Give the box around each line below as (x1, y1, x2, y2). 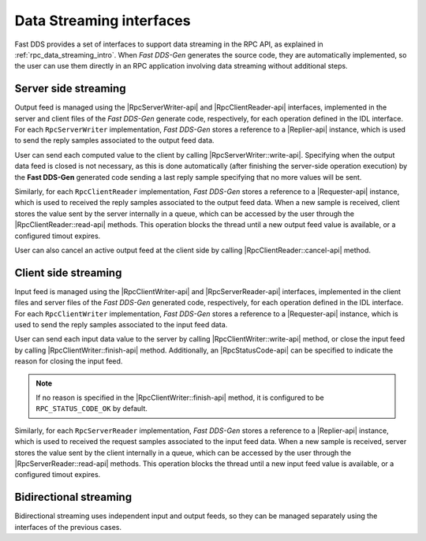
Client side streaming (14, 266, 122, 279)
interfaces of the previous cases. (14, 522, 122, 532)
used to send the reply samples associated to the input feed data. (14, 320, 228, 329)
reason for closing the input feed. (14, 356, 123, 366)
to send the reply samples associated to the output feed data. (14, 136, 215, 145)
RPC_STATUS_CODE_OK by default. (35, 404, 148, 413)
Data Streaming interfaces (14, 12, 191, 29)
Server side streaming (14, 82, 126, 95)
